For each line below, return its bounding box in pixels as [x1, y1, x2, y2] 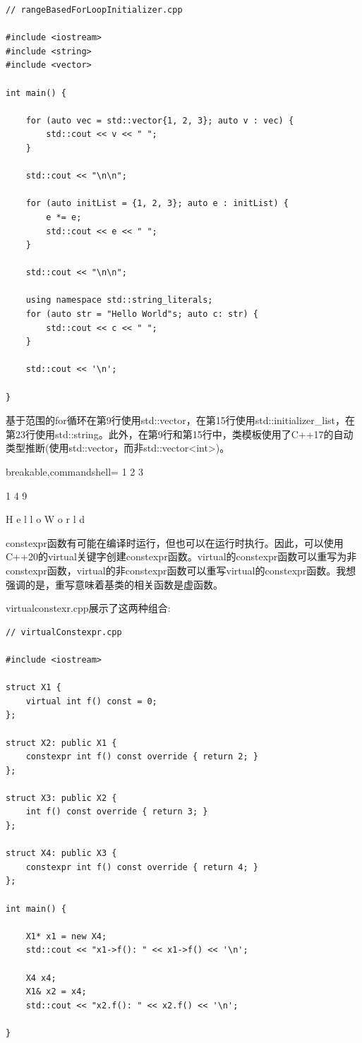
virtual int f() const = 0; [25, 696, 157, 706]
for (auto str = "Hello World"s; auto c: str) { [25, 309, 258, 320]
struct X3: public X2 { [6, 792, 117, 803]
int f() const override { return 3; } [25, 807, 208, 817]
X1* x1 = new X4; [25, 931, 107, 941]
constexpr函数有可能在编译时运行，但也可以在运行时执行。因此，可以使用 [6, 535, 344, 550]
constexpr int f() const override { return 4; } [25, 862, 258, 872]
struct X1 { [6, 682, 61, 693]
